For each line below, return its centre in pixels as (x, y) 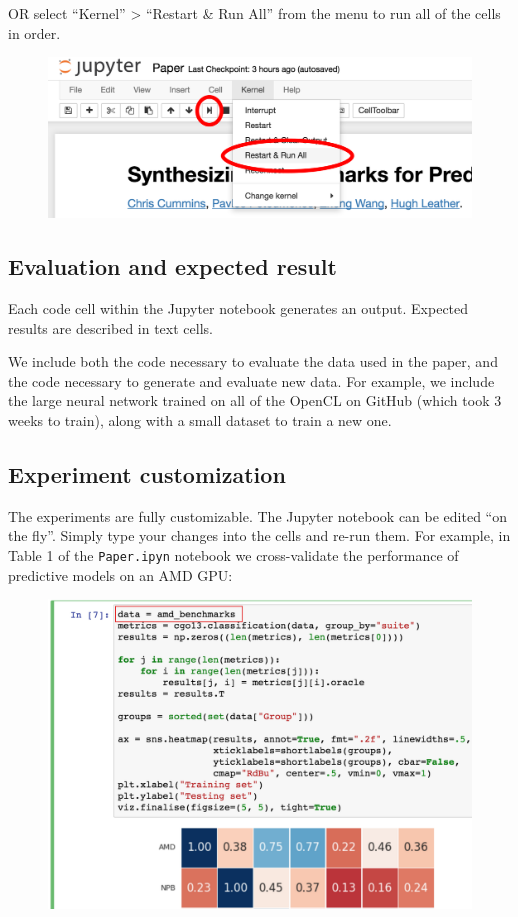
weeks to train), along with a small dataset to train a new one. (200, 420)
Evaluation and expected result (172, 266)
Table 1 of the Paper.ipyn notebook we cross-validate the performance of (233, 555)
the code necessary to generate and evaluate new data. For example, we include (251, 380)
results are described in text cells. (110, 327)
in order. (34, 32)
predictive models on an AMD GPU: (120, 574)
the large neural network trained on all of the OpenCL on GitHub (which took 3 (255, 400)
